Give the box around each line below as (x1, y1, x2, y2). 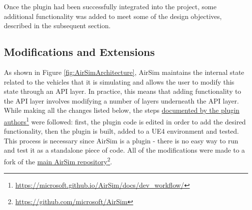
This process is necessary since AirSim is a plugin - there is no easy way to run (4, 135, 238, 145)
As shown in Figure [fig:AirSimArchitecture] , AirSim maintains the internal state (4, 67, 244, 77)
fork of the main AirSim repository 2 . (4, 155, 112, 166)
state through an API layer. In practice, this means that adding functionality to (4, 86, 241, 96)
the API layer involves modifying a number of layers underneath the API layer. (4, 95, 239, 105)
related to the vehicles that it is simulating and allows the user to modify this (4, 76, 235, 87)
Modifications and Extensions (4, 44, 155, 59)
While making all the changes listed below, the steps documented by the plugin (4, 105, 240, 115)
